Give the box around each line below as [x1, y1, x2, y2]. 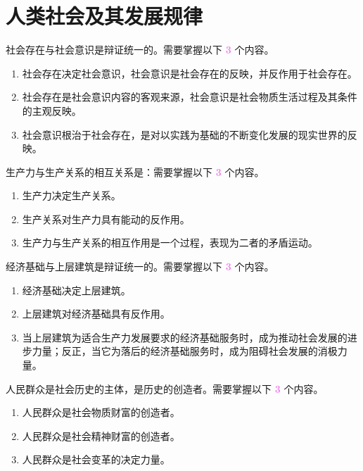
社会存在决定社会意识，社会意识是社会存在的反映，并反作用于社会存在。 [22, 65, 357, 80]
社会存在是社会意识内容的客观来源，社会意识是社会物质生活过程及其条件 [22, 89, 357, 104]
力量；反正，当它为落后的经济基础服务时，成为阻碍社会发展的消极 [32, 344, 338, 358]
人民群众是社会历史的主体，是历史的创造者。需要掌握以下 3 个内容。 [6, 381, 324, 396]
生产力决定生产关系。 [22, 188, 121, 203]
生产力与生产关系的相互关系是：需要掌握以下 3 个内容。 [6, 164, 265, 179]
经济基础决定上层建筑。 [22, 282, 131, 297]
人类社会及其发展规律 [6, 1, 203, 30]
